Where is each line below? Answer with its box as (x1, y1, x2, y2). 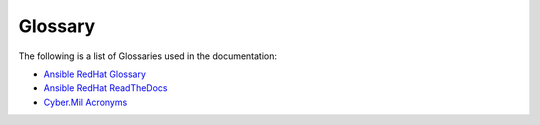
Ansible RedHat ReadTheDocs (43, 82, 168, 94)
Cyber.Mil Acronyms (43, 96, 128, 108)
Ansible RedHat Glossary (43, 68, 147, 80)
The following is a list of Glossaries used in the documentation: (18, 50, 278, 62)
